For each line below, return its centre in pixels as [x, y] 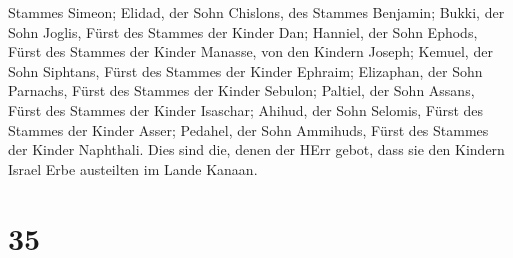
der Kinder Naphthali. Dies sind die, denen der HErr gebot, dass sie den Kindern [256, 149]
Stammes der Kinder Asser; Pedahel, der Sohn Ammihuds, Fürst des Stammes [248, 129]
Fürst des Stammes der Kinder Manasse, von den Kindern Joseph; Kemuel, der [250, 51]
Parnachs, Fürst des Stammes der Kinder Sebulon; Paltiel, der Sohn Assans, [241, 90]
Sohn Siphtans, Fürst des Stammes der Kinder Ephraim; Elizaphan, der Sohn [245, 70]
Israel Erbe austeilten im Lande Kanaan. [133, 168]
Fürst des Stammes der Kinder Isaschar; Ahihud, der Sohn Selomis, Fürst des [246, 109]
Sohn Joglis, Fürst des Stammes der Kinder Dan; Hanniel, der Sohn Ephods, [243, 31]
